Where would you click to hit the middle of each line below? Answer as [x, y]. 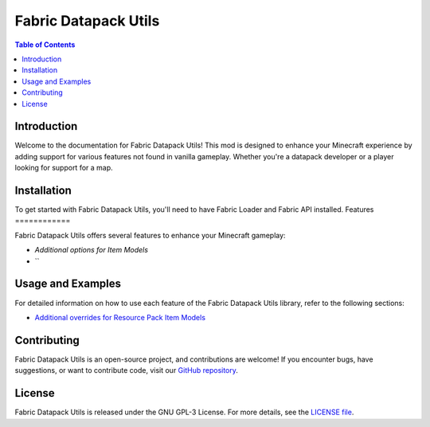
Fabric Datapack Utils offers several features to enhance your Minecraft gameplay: [150, 235]
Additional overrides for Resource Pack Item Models [120, 317]
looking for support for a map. [64, 168]
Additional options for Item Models [92, 250]
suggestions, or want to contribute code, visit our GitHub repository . [127, 370]
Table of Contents [45, 45]
